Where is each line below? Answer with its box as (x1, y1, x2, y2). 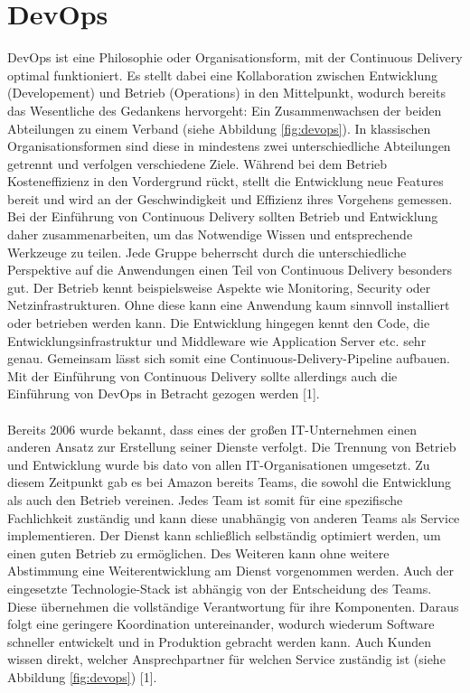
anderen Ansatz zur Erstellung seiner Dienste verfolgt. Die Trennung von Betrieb (7, 437, 456, 456)
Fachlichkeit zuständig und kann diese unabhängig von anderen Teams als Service (7, 508, 460, 527)
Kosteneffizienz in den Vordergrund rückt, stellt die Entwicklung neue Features (7, 172, 444, 191)
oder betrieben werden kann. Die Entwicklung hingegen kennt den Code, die (7, 314, 430, 332)
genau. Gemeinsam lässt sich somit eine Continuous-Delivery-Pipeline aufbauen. (7, 349, 450, 368)
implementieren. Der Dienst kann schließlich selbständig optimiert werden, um (7, 526, 441, 545)
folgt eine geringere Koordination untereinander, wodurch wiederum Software (7, 614, 435, 633)
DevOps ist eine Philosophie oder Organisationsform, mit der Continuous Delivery (7, 48, 463, 67)
